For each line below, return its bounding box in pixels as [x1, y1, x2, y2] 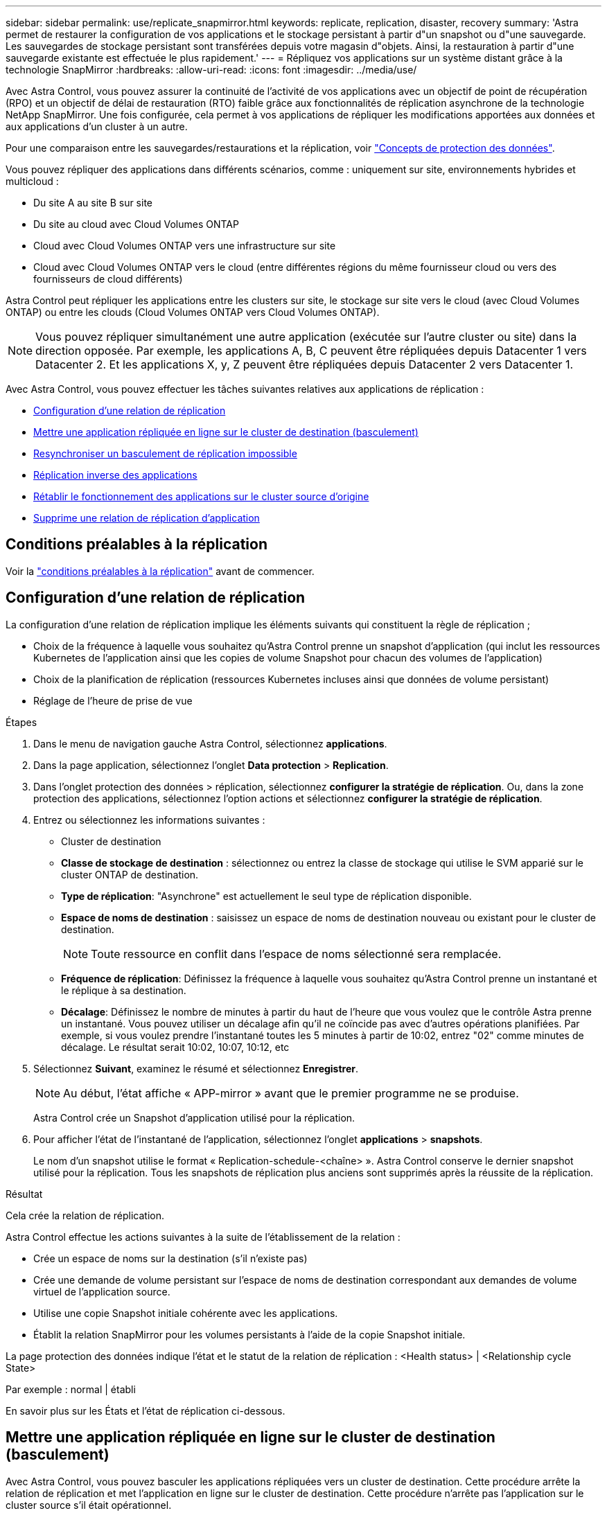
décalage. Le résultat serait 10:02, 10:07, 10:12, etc [61, 1041, 290, 1053]
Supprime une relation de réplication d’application [33, 512, 260, 524]
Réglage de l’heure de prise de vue [33, 694, 193, 707]
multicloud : [6, 175, 59, 187]
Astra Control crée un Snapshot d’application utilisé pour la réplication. [33, 1111, 355, 1124]
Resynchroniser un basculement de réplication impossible [33, 448, 297, 459]
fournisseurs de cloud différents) [33, 273, 183, 285]
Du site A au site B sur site [33, 197, 152, 209]
